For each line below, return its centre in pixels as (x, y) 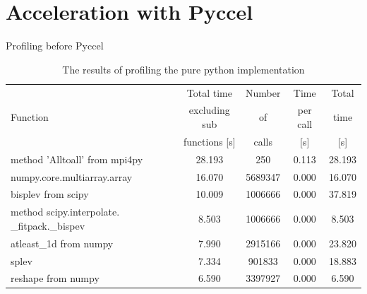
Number (263, 92)
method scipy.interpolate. (65, 212)
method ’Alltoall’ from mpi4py (77, 159)
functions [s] (210, 141)
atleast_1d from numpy (62, 243)
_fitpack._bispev (48, 225)
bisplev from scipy (50, 194)
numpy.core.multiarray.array (72, 176)
